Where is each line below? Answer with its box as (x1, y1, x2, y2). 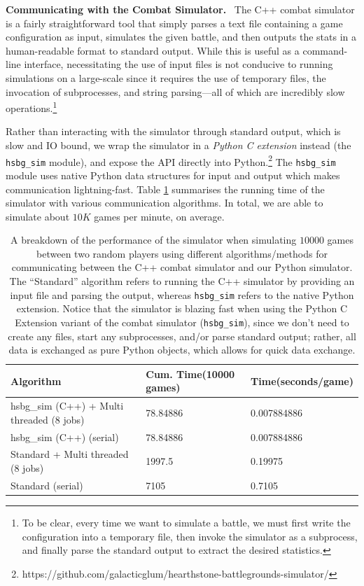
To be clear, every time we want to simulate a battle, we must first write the (22, 515, 351, 529)
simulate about (6, 209, 70, 223)
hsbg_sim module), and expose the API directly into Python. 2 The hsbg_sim (6, 152, 336, 169)
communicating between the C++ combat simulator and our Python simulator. (11, 260, 353, 274)
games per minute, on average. (94, 209, 225, 223)
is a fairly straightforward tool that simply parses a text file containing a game (6, 15, 343, 30)
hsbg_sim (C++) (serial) (10, 429, 119, 444)
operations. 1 (6, 99, 57, 115)
